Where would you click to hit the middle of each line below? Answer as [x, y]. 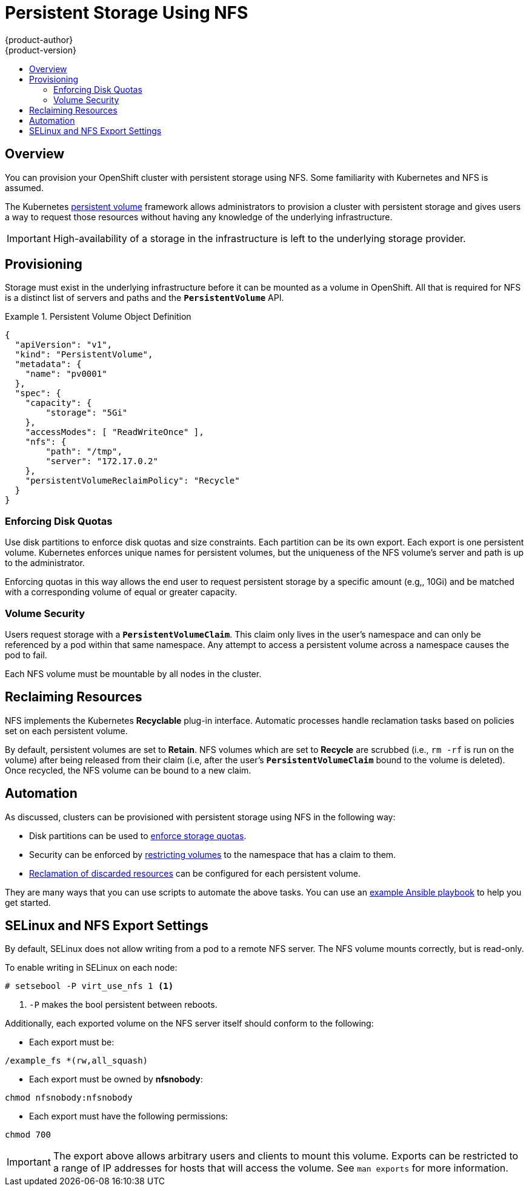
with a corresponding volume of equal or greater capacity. [121, 592]
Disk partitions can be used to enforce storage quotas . [138, 835]
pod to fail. [26, 655]
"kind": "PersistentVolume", [84, 355]
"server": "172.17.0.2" [102, 461]
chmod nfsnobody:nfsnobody [69, 1098]
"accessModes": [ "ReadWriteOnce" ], [115, 432]
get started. [28, 902]
